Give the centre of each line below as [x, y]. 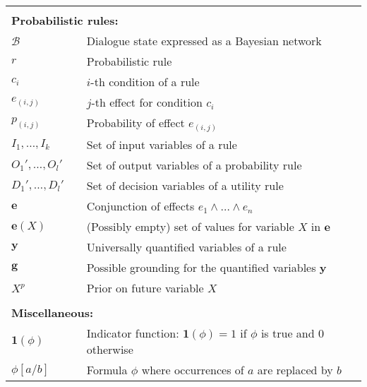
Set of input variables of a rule [162, 145]
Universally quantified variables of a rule [186, 247]
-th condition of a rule [145, 82]
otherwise [110, 350]
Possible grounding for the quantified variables [201, 268]
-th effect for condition [147, 102]
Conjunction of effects [140, 206]
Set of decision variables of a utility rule [185, 186]
